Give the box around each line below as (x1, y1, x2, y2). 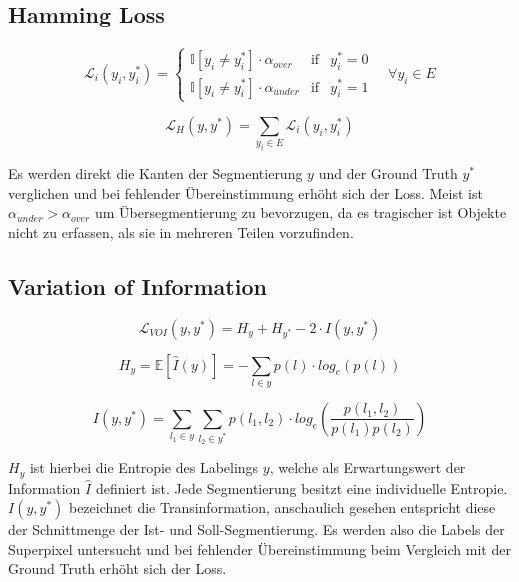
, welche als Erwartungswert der (269, 457, 466, 478)
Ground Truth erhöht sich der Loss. (8, 558, 227, 579)
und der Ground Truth (318, 163, 458, 184)
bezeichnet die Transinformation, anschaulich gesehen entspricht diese (68, 497, 496, 518)
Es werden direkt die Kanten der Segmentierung (8, 163, 303, 184)
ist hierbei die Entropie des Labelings (29, 457, 259, 478)
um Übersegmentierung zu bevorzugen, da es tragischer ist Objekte (94, 202, 507, 223)
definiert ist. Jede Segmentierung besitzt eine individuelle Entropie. (95, 477, 508, 498)
